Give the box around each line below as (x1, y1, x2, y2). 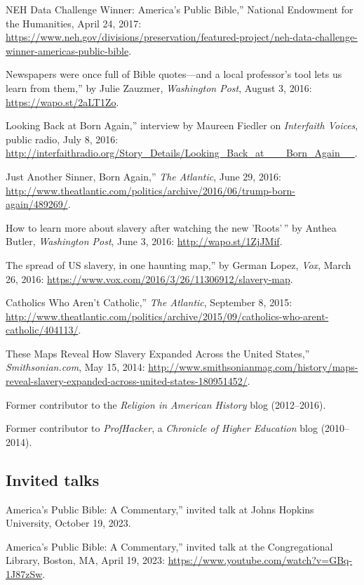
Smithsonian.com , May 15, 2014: (6, 360, 145, 374)
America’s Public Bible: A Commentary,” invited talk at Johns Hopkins (6, 501, 314, 516)
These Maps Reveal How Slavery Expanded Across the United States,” (6, 346, 310, 360)
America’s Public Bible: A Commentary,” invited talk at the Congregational (6, 539, 333, 553)
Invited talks (6, 468, 100, 490)
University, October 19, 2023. (6, 515, 131, 530)
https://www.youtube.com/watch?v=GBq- (168, 553, 353, 567)
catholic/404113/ (6, 322, 79, 337)
